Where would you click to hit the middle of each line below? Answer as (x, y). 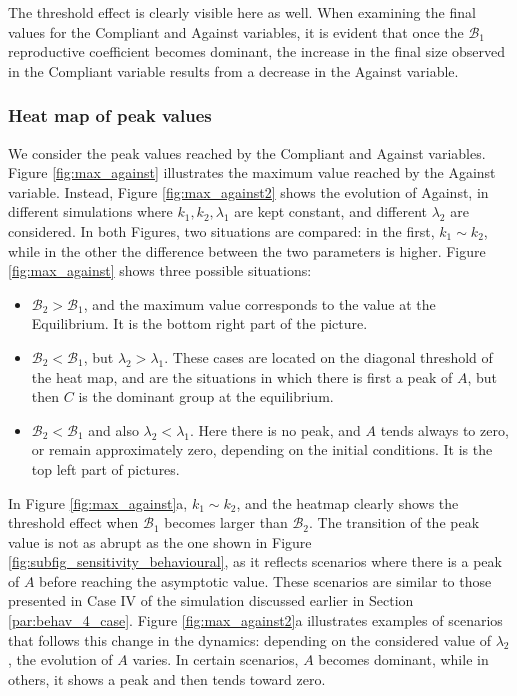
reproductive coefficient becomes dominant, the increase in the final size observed (257, 51)
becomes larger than (226, 522)
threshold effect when (73, 522)
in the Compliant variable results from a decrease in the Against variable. (233, 70)
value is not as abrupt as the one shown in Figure (160, 541)
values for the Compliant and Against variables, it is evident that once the (236, 31)
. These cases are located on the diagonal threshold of (328, 356)
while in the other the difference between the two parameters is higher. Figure (247, 250)
